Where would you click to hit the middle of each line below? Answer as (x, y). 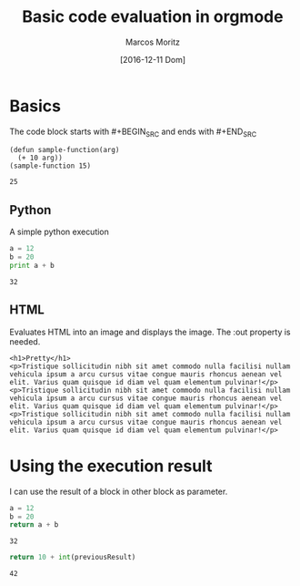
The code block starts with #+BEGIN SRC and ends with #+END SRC (133, 132)
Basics (35, 106)
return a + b (34, 525)
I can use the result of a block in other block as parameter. (119, 491)
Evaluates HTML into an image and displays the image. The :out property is (150, 332)
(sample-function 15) (50, 166)
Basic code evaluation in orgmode (153, 17)
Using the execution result (111, 466)
